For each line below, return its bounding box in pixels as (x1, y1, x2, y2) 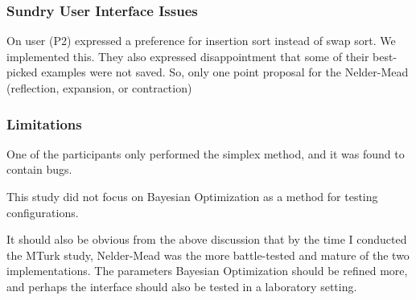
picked (6, 64, 38, 80)
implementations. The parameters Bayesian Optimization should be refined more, (6, 262, 408, 279)
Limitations (6, 113, 82, 134)
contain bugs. (6, 161, 72, 178)
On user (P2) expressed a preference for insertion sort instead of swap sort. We (6, 32, 396, 49)
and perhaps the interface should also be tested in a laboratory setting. (6, 277, 357, 294)
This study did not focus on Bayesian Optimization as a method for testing (6, 188, 378, 204)
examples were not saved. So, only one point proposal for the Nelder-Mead (41, 64, 409, 80)
